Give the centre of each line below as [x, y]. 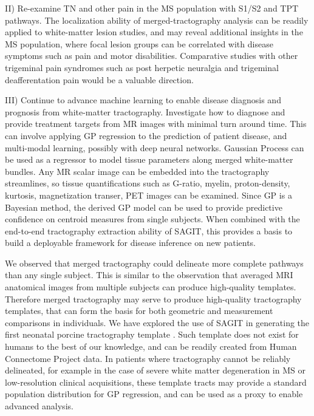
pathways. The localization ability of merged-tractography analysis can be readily [157, 20]
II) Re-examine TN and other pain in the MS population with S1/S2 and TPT [152, 8]
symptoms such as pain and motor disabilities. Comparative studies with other [152, 56]
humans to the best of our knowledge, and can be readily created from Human [151, 346]
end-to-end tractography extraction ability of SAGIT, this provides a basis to [149, 230]
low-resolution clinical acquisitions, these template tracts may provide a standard [156, 382]
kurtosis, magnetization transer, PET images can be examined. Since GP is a [148, 195]
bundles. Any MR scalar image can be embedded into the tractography [137, 171]
